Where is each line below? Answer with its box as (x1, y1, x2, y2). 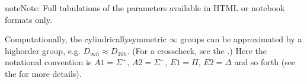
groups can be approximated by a (180, 33, 302, 45)
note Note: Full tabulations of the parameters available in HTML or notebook (5, 2, 285, 14)
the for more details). (5, 67, 82, 79)
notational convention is (5, 56, 92, 68)
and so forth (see (234, 56, 296, 68)
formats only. (5, 13, 52, 25)
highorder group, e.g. (5, 44, 81, 56)
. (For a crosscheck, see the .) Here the (127, 44, 267, 56)
